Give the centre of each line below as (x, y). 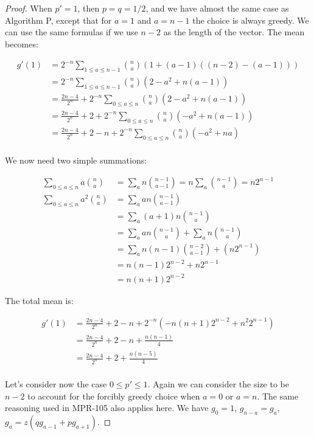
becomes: (22, 43)
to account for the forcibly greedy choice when (114, 396)
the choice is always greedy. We (251, 20)
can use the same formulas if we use (72, 32)
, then (89, 8)
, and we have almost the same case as (217, 8)
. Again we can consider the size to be (218, 384)
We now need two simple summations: (76, 160)
